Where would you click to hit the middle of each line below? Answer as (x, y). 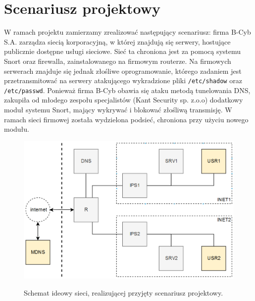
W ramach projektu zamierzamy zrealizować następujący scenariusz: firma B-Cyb (127, 32)
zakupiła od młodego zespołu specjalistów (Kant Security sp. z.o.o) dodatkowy (124, 100)
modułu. (17, 129)
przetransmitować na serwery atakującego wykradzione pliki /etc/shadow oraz (123, 80)
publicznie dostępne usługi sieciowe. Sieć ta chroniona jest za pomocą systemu (123, 51)
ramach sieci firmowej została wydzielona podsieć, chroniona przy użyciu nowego (126, 119)
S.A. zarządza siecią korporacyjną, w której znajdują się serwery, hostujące (117, 41)
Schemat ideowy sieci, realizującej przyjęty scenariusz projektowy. (124, 292)
